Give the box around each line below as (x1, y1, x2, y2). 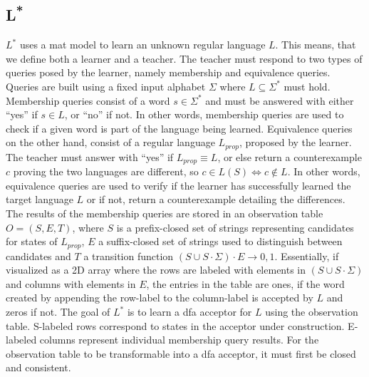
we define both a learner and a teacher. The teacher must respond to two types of (6, 51, 363, 66)
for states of (6, 234, 58, 249)
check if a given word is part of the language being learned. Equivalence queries (6, 120, 353, 135)
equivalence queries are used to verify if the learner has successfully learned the (6, 177, 351, 192)
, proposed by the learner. (239, 135, 352, 150)
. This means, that (275, 37, 356, 52)
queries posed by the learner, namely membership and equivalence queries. (6, 65, 331, 80)
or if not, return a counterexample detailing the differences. (86, 192, 345, 207)
